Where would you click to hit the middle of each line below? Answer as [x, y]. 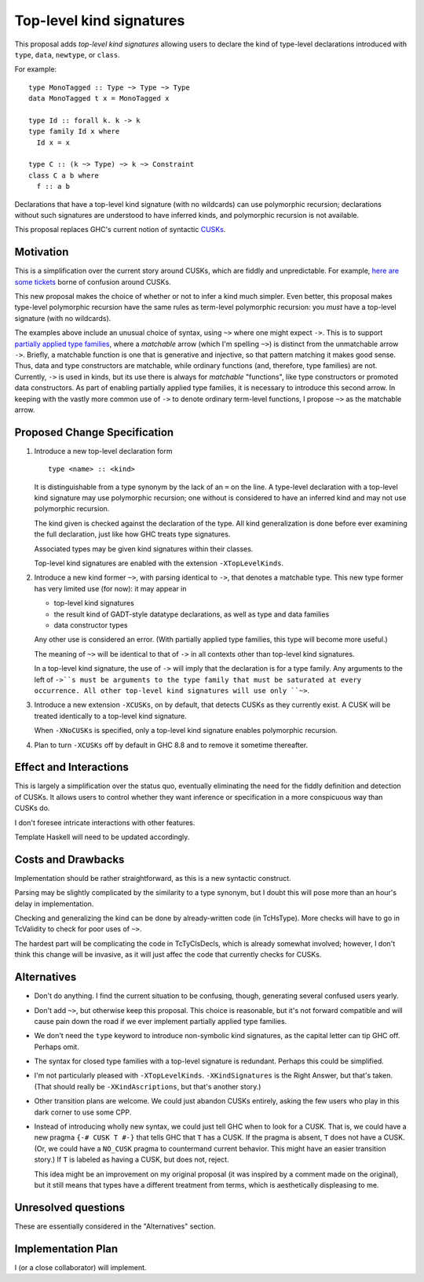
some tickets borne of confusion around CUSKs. [93, 282]
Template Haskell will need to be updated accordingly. [102, 837]
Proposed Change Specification [94, 432]
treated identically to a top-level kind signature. [111, 716]
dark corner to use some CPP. [83, 1112]
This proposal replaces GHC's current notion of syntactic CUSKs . [120, 230]
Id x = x [53, 142]
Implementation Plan [66, 1249]
